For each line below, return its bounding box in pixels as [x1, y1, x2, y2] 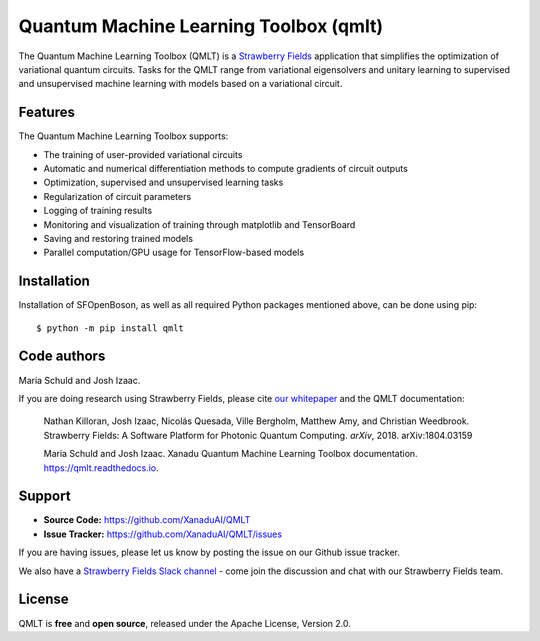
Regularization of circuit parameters [43, 190, 192, 202]
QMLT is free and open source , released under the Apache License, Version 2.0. [18, 617, 352, 629]
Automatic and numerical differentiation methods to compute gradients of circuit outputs [43, 163, 409, 175]
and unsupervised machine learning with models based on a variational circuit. [18, 78, 343, 90]
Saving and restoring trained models [43, 232, 194, 244]
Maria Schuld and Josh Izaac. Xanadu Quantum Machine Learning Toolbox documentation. [43, 448, 419, 460]
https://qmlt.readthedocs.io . [43, 461, 159, 474]
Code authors [18, 348, 106, 365]
